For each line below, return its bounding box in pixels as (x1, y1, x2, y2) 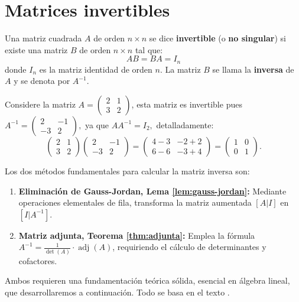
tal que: (135, 43, 163, 56)
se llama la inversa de (212, 63, 294, 75)
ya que (85, 118, 109, 131)
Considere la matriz (5, 98, 76, 110)
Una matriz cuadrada (5, 32, 82, 44)
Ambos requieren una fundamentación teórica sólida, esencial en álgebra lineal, (5, 274, 290, 287)
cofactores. (18, 254, 57, 267)
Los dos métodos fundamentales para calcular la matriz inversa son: (5, 164, 250, 177)
